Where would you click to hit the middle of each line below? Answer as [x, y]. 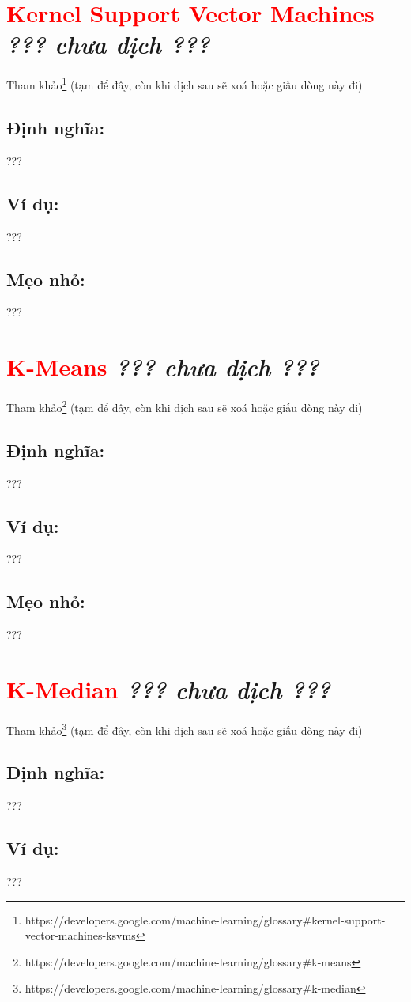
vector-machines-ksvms [80, 935]
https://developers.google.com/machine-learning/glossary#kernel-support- [205, 919]
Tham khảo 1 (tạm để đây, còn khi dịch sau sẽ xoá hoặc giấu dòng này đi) [185, 83]
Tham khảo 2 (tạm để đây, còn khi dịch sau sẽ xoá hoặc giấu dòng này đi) [185, 406]
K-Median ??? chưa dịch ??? [168, 689]
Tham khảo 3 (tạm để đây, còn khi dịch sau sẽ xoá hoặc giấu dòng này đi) [185, 728]
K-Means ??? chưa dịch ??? [163, 367]
